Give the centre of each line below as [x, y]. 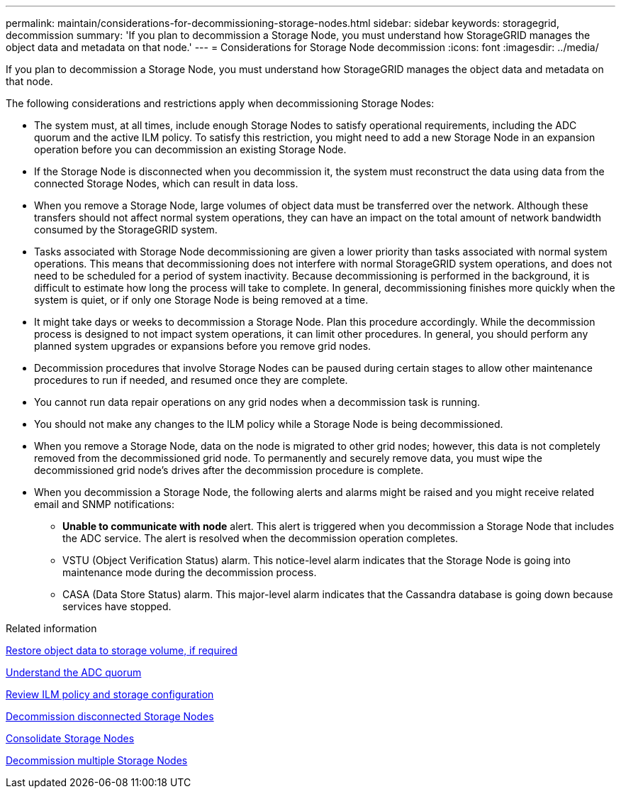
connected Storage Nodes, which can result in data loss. [166, 183]
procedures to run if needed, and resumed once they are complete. [191, 380]
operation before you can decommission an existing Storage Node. [190, 149]
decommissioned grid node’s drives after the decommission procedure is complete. [229, 470]
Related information [51, 628]
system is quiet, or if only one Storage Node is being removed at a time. [201, 300]
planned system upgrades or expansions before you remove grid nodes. [203, 346]
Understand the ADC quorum [74, 672]
